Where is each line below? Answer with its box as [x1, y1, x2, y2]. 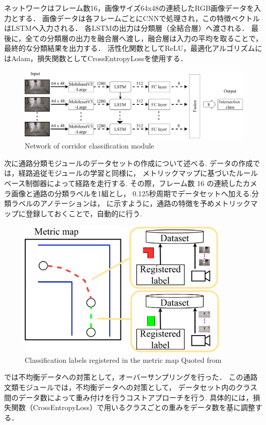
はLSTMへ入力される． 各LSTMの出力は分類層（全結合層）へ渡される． [4, 23, 249, 33]
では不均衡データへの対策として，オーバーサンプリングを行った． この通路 [4, 372, 258, 382]
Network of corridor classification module [25, 140, 154, 151]
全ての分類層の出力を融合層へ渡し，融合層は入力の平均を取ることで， [25, 32, 263, 43]
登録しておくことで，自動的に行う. [25, 208, 143, 218]
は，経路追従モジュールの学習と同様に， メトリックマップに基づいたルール [4, 168, 258, 178]
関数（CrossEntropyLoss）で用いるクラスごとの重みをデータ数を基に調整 [11, 402, 255, 413]
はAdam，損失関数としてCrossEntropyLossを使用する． [4, 52, 188, 63]
